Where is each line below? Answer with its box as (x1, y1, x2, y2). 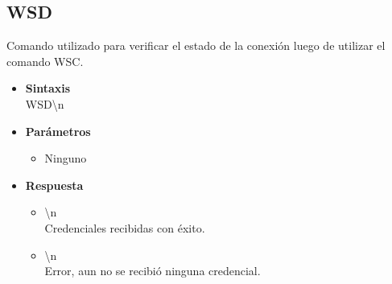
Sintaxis (25, 80, 71, 97)
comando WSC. (6, 52, 84, 69)
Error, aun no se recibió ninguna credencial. (44, 262, 261, 279)
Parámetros (25, 122, 91, 139)
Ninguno (44, 150, 87, 167)
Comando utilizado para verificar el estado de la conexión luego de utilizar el (6, 37, 386, 54)
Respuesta (25, 176, 84, 193)
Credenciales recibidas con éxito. (44, 219, 205, 236)
